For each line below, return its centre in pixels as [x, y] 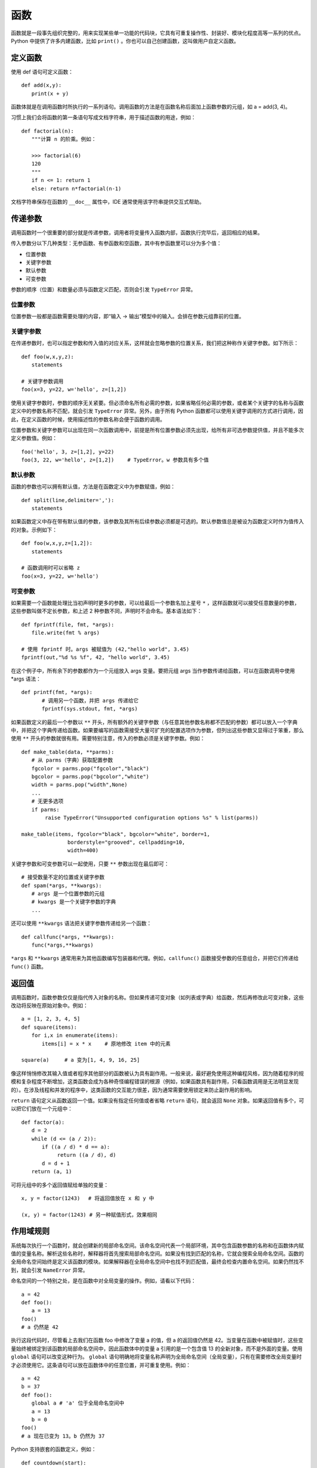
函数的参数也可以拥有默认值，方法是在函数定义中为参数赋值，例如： [93, 487]
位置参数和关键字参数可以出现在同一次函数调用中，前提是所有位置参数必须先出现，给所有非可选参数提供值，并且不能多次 [157, 430]
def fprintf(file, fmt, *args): [68, 624]
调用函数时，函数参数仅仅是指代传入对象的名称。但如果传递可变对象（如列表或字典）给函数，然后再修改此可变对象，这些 [157, 997]
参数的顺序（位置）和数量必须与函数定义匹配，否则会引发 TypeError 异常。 [103, 289]
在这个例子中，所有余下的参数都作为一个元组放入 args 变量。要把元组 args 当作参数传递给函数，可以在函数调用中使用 [153, 671]
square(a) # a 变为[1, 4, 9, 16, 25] [81, 1060]
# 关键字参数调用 [43, 381]
